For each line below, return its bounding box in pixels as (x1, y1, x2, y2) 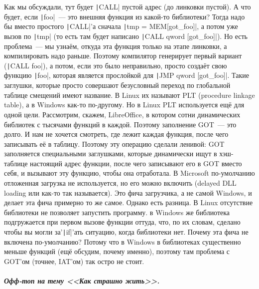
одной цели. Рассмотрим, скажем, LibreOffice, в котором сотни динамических (4, 109, 241, 119)
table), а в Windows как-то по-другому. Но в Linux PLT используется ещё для (4, 99, 245, 110)
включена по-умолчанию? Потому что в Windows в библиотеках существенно (4, 236, 241, 247)
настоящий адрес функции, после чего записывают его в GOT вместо (30, 158, 242, 168)
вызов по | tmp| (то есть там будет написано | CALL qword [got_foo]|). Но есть (4, 30, 248, 41)
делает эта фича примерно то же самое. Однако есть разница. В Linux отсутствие (4, 197, 253, 208)
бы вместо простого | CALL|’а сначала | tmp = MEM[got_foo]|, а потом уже (4, 21, 238, 31)
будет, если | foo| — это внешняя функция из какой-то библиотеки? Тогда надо (4, 11, 245, 21)
